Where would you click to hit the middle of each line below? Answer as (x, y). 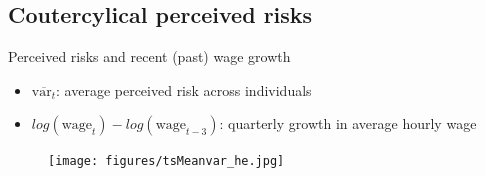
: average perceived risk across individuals (184, 89)
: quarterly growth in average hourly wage (348, 123)
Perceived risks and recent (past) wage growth (149, 56)
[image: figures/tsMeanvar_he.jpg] (166, 161)
